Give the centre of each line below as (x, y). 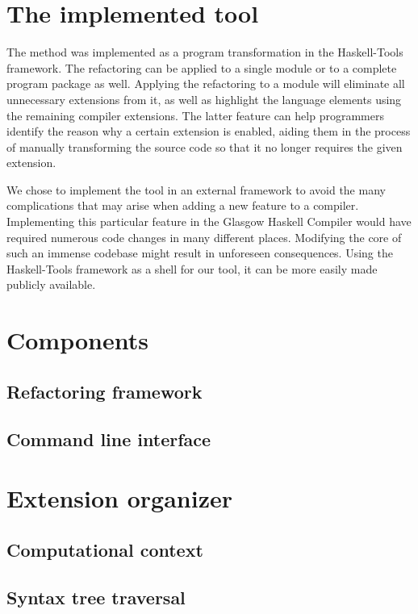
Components (77, 340)
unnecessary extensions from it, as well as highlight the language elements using (204, 99)
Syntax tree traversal (96, 597)
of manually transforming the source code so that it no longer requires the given (205, 146)
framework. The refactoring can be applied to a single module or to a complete (202, 67)
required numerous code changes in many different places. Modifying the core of (204, 237)
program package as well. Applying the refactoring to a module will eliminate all (206, 84)
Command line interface (109, 439)
